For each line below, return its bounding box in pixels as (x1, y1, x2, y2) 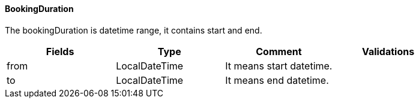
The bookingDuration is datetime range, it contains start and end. (5, 25, 262, 35)
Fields (46, 45, 74, 57)
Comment (256, 45, 302, 57)
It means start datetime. (225, 59, 333, 72)
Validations (361, 45, 415, 57)
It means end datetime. (225, 74, 329, 86)
